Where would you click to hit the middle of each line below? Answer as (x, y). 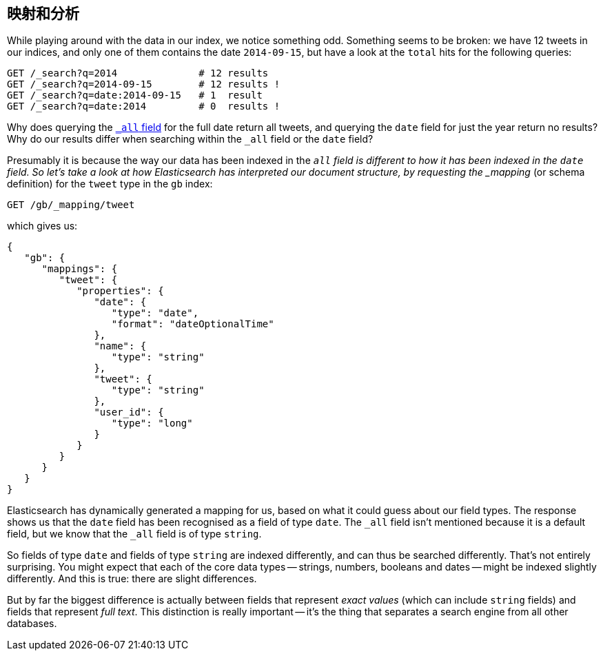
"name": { (120, 346)
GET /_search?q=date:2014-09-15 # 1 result (135, 95)
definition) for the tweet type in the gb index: (110, 184)
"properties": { (120, 291)
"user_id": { (129, 412)
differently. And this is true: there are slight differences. (132, 579)
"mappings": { (80, 269)
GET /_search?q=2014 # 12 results (138, 73)
